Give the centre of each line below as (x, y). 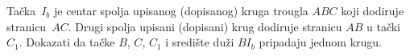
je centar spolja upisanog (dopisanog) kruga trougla (181, 10)
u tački (383, 26)
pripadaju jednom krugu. (320, 42)
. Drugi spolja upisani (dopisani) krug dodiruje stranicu (205, 26)
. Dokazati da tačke (67, 42)
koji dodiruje (373, 10)
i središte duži (200, 42)
